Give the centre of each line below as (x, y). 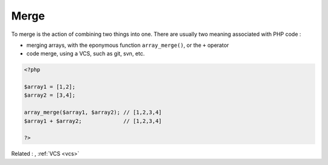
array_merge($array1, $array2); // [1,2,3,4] (93, 112)
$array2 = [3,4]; (50, 95)
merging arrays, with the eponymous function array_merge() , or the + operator (128, 45)
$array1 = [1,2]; (50, 87)
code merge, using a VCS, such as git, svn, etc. (86, 54)
